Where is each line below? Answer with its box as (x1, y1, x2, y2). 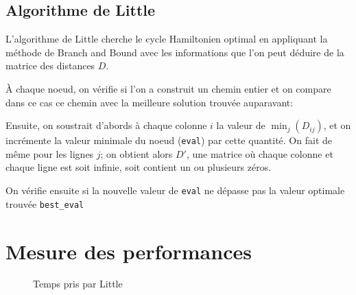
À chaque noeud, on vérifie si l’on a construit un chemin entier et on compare (5, 81, 331, 95)
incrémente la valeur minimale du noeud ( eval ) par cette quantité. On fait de (5, 133, 332, 147)
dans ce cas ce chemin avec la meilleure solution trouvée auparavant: (5, 95, 294, 109)
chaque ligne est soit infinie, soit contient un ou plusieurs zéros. (5, 160, 272, 174)
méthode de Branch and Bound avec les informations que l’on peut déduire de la (5, 45, 344, 59)
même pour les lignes (5, 146, 94, 161)
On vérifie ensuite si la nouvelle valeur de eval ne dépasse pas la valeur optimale (5, 183, 345, 198)
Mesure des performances (5, 237, 252, 265)
